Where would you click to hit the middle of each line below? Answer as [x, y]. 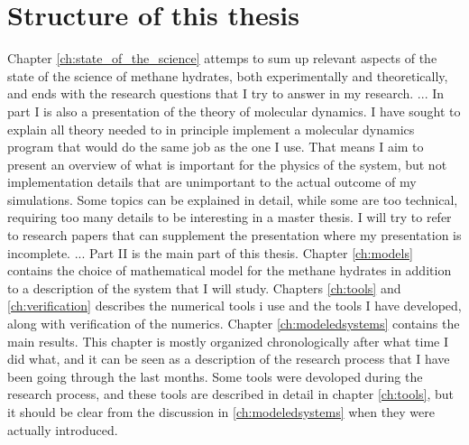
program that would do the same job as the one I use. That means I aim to [216, 147]
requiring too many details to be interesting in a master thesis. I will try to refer [230, 217]
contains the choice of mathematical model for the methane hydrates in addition [230, 270]
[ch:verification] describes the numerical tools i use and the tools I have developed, [234, 306]
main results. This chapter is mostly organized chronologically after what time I [228, 341]
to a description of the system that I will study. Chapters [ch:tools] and [204, 287]
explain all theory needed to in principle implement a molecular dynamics [211, 129]
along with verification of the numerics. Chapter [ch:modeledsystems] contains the [234, 324]
